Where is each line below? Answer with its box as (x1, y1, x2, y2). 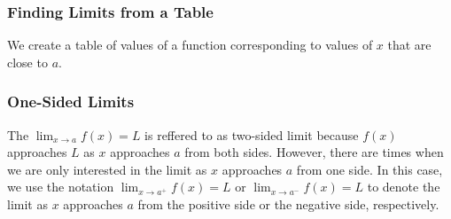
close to (7, 52, 48, 71)
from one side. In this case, (296, 160, 443, 178)
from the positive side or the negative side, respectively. (137, 195, 439, 213)
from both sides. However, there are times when (184, 143, 444, 161)
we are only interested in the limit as (7, 160, 207, 178)
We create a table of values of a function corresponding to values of (7, 35, 373, 54)
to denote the (367, 177, 440, 196)
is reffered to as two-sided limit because (144, 125, 359, 144)
